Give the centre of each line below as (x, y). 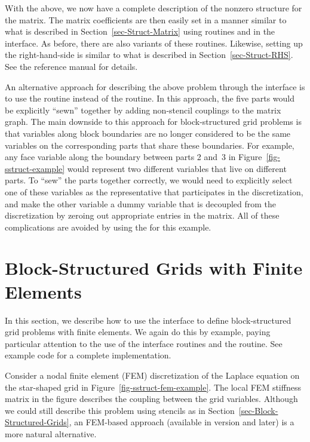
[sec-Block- (258, 410)
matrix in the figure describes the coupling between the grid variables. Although (151, 399)
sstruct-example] (35, 168)
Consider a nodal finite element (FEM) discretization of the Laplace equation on (152, 375)
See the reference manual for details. (71, 66)
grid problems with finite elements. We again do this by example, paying (138, 332)
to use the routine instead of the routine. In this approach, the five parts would (150, 98)
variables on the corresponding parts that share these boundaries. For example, (150, 145)
